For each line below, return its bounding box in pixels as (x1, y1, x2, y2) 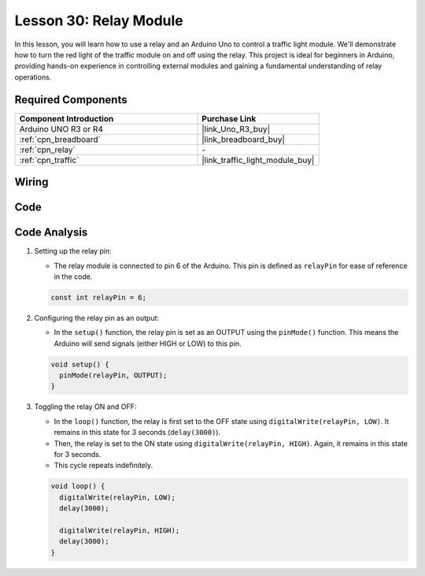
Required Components (14, 93, 128, 106)
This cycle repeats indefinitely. (54, 461, 153, 470)
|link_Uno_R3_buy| (201, 123, 271, 134)
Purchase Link (201, 113, 257, 124)
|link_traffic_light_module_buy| (201, 154, 315, 165)
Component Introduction (19, 113, 114, 124)
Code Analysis (14, 225, 88, 240)
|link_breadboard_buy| (201, 134, 285, 145)
